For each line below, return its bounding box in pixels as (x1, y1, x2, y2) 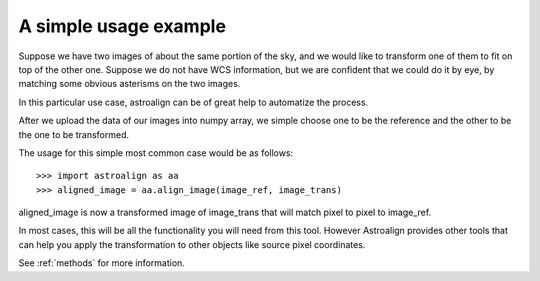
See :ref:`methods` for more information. (18, 257, 185, 269)
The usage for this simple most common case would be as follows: (18, 146, 294, 159)
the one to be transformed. (18, 128, 130, 140)
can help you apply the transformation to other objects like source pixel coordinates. (18, 238, 366, 250)
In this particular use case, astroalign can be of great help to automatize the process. (18, 96, 369, 108)
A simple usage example (18, 15, 227, 37)
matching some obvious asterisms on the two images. (18, 78, 241, 90)
